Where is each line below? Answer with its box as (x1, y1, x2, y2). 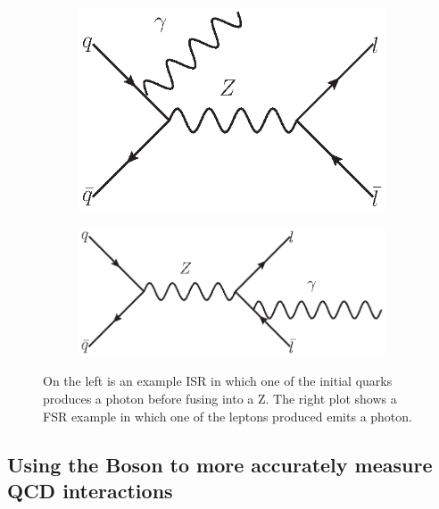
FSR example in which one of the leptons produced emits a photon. (43, 406, 412, 425)
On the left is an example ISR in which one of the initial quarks (43, 371, 393, 390)
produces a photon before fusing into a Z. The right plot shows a (43, 388, 397, 407)
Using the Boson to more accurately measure (7, 450, 433, 478)
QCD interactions (7, 476, 173, 504)
